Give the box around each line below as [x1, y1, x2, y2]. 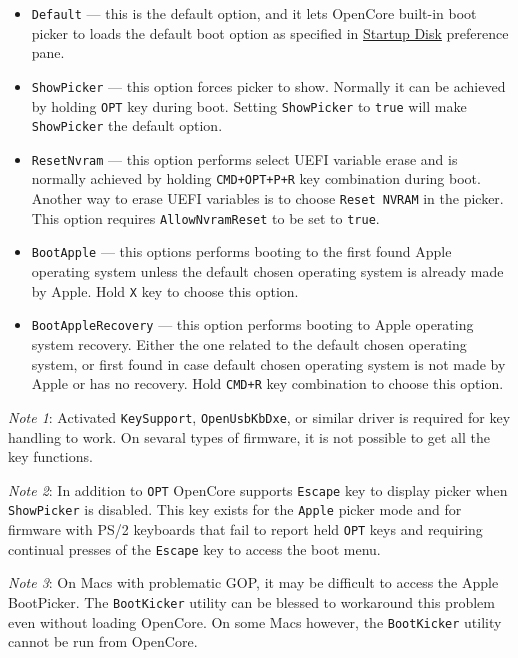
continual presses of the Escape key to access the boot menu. [8, 538, 381, 559]
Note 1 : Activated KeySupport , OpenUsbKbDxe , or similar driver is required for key [8, 406, 511, 427]
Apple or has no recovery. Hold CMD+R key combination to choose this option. [31, 373, 504, 394]
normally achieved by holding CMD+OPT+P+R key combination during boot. [31, 168, 481, 189]
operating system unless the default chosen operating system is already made [31, 261, 504, 282]
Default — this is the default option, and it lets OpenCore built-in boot [31, 3, 477, 23]
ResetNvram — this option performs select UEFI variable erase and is [31, 148, 458, 169]
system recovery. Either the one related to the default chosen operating [31, 334, 467, 354]
